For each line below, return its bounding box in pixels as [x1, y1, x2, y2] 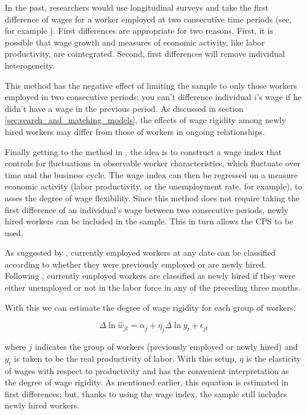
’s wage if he [257, 91, 302, 103]
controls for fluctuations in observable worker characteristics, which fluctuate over [5, 157, 300, 169]
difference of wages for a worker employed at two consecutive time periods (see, [5, 12, 292, 25]
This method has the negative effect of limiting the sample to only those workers [5, 79, 297, 91]
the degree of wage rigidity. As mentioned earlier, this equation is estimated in [5, 376, 289, 388]
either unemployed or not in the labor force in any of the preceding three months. [5, 281, 301, 294]
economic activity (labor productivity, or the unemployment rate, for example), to [5, 180, 302, 192]
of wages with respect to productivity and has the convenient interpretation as [5, 364, 289, 377]
